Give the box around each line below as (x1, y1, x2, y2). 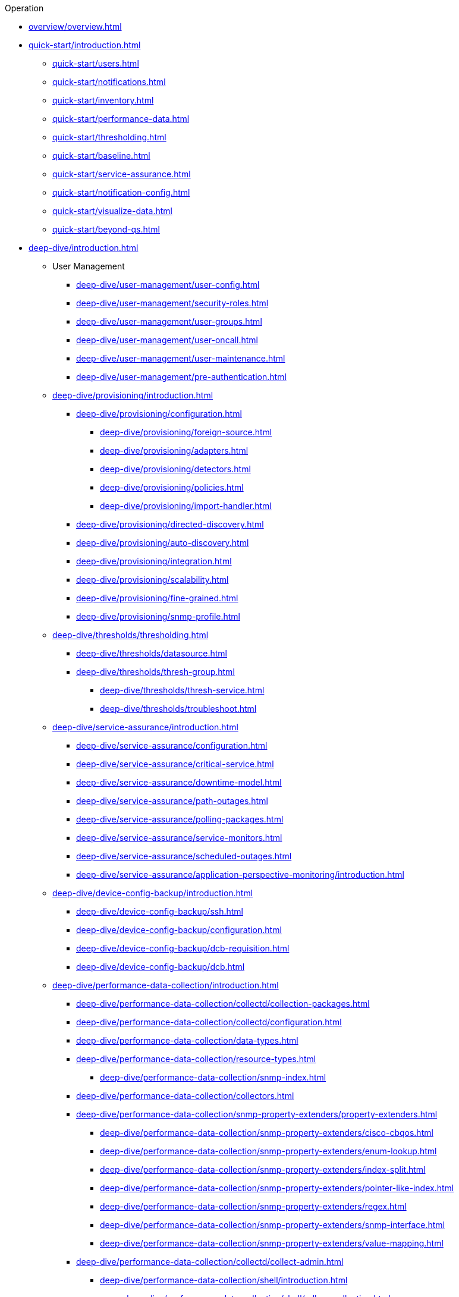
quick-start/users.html (52, 58, 139, 68)
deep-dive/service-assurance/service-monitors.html (76, 833, 282, 843)
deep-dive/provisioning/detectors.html (100, 464, 251, 474)
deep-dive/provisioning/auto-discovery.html (76, 538, 249, 548)
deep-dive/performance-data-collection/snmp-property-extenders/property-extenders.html (76, 1109, 438, 1119)
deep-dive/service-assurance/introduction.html (52, 722, 238, 732)
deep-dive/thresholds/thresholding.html (52, 630, 209, 640)
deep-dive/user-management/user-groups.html (76, 316, 262, 326)
